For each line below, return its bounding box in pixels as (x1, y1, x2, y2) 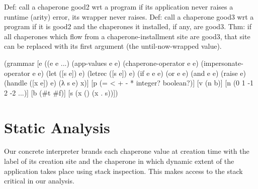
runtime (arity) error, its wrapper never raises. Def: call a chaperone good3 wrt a (4, 11, 254, 22)
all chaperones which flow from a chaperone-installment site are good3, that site (4, 31, 250, 41)
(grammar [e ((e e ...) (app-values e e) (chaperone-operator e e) (4, 57, 199, 68)
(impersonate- (201, 57, 243, 68)
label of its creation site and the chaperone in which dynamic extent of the (4, 156, 234, 166)
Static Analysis (4, 117, 110, 137)
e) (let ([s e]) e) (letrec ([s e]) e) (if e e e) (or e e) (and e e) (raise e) (38, 67, 246, 78)
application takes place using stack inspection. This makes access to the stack (4, 165, 243, 176)
